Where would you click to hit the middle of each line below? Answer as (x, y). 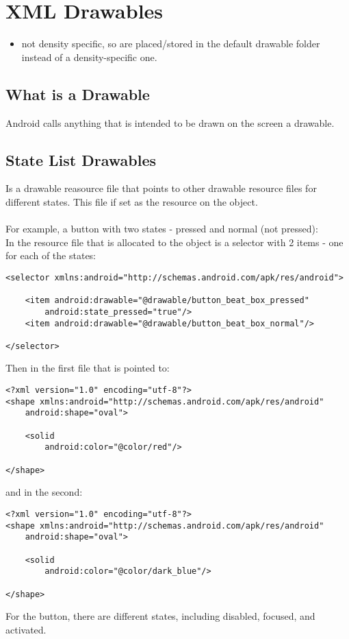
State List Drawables (81, 159)
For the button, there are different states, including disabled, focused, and (160, 616)
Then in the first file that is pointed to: (88, 368)
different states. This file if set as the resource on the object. (132, 201)
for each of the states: (51, 255)
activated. (26, 629)
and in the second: (44, 492)
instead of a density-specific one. (89, 57)
